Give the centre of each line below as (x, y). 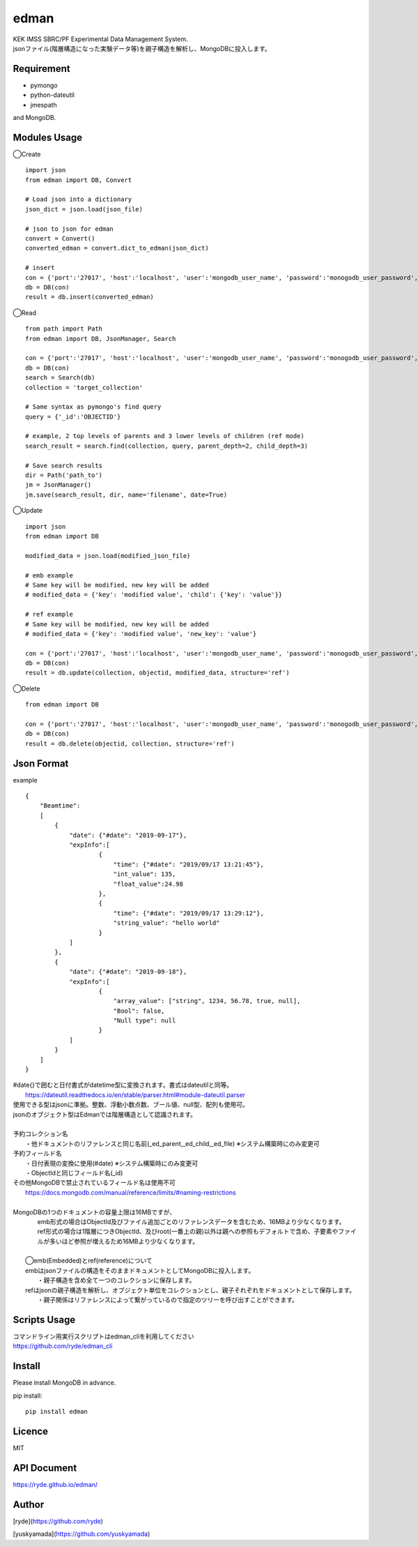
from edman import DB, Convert (79, 180)
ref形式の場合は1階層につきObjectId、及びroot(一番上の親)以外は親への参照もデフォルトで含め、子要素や (188, 1232)
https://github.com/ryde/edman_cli (63, 1346)
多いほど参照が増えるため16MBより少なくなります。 (124, 1241)
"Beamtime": (60, 806)
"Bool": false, (139, 1011)
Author (29, 1504)
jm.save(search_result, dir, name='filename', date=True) (126, 495)
